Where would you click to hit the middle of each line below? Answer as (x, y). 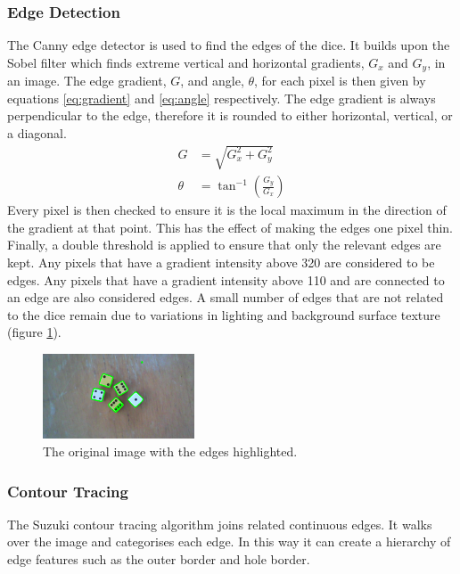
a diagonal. (37, 133)
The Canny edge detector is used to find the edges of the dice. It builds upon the (229, 45)
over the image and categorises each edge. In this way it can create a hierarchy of (229, 541)
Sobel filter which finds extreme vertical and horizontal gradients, (186, 62)
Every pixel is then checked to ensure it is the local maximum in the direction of (227, 210)
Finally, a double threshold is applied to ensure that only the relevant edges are (224, 245)
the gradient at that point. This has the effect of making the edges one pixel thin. (230, 227)
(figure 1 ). (34, 332)
